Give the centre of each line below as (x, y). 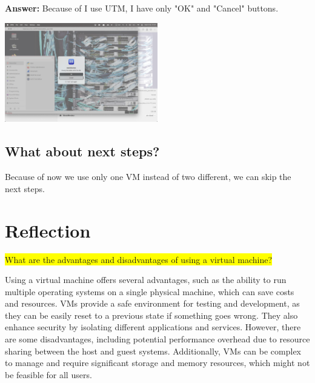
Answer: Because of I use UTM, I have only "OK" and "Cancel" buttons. (142, 8)
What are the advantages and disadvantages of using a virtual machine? (138, 259)
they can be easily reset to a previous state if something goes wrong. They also (151, 315)
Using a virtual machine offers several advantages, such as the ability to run (146, 280)
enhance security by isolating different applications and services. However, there (153, 327)
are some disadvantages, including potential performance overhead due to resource (157, 339)
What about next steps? (82, 151)
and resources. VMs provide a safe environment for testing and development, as (152, 303)
